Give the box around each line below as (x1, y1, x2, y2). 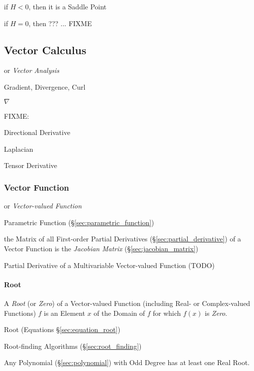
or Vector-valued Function (4, 201, 82, 211)
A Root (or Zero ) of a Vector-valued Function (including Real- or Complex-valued (4, 298, 251, 308)
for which (153, 307, 181, 318)
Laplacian (4, 143, 33, 154)
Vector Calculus (4, 42, 87, 57)
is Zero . (205, 307, 227, 318)
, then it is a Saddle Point (29, 1, 107, 11)
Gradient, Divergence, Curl (4, 81, 86, 92)
